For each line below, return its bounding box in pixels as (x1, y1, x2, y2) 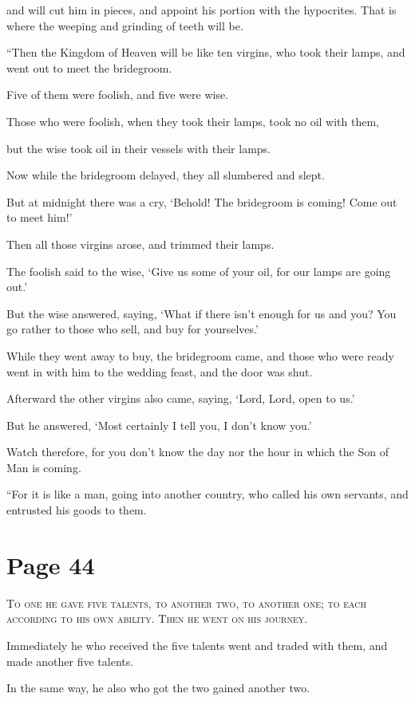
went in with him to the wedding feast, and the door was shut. (6, 363, 313, 380)
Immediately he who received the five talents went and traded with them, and (6, 636, 388, 653)
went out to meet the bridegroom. (6, 59, 172, 76)
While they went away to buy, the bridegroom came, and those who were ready (6, 347, 394, 364)
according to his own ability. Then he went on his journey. (6, 610, 308, 627)
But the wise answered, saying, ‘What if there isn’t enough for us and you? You (6, 305, 397, 321)
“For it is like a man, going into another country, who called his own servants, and (6, 486, 409, 502)
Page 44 (6, 548, 95, 581)
